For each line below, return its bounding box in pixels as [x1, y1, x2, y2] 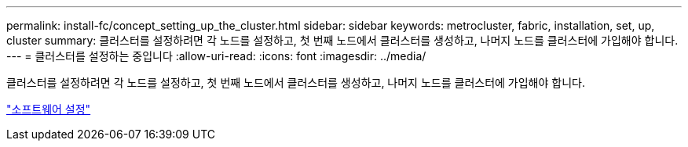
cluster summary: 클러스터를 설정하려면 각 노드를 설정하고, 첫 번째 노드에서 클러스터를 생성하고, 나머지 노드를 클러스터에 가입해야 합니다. [6, 34, 679, 47]
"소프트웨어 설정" [6, 102, 91, 116]
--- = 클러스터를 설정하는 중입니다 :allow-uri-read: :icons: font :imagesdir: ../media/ [6, 49, 426, 63]
